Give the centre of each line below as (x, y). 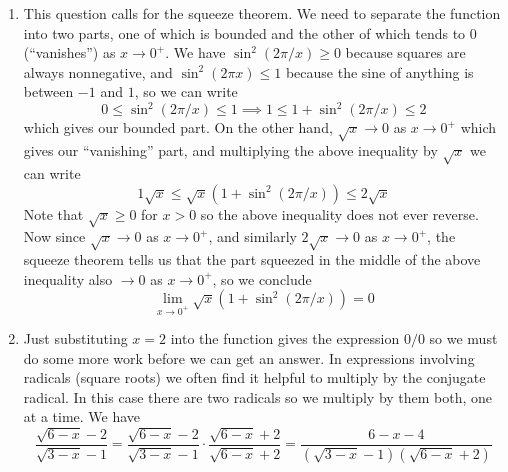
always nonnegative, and (98, 71)
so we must (463, 338)
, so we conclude (262, 278)
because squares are (405, 52)
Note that (53, 213)
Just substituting (75, 338)
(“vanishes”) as (69, 52)
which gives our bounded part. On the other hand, (178, 127)
